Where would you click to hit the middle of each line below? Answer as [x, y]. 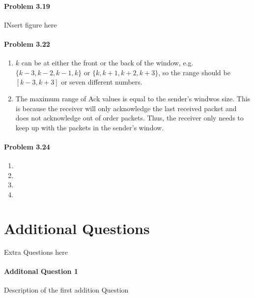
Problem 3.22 [27, 44]
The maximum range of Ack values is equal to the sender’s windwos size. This [133, 98]
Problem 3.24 [27, 146]
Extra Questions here [36, 252]
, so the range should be [194, 72]
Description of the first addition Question [66, 290]
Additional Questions [77, 228]
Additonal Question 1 [41, 271]
